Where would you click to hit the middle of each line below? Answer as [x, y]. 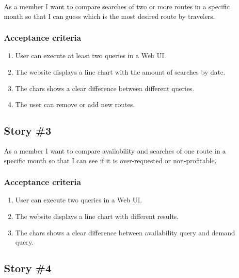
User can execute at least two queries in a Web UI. [91, 55]
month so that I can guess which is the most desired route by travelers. [110, 16]
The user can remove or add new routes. [75, 104]
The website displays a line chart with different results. [97, 216]
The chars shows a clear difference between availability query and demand [125, 232]
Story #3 [28, 131]
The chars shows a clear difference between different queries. [105, 88]
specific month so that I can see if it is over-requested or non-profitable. [110, 160]
